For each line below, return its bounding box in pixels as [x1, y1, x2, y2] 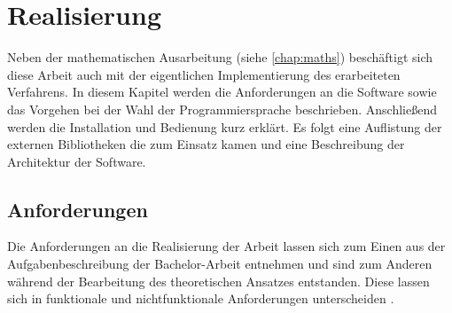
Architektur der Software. [7, 152, 146, 170]
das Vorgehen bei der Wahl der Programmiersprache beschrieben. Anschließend [7, 99, 437, 118]
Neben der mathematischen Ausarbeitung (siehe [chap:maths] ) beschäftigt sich [7, 48, 433, 67]
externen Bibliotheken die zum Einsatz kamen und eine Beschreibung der [7, 135, 405, 153]
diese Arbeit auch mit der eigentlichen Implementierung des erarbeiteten [7, 65, 401, 83]
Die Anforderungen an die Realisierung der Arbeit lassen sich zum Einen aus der [7, 237, 446, 255]
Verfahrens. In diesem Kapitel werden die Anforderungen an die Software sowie [7, 82, 437, 101]
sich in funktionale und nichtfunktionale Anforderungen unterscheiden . [7, 289, 394, 308]
